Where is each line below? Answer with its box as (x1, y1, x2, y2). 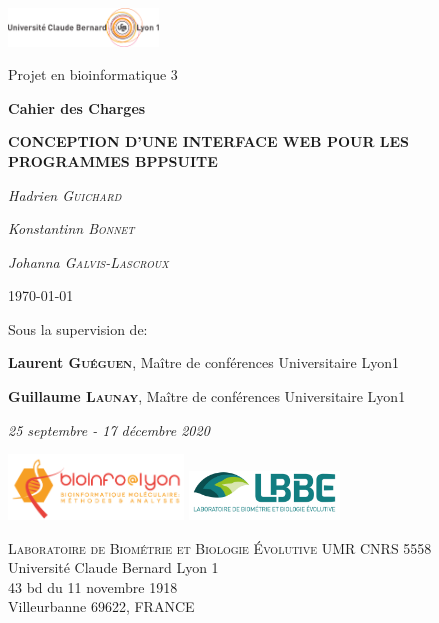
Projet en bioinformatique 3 (8, 64, 178, 85)
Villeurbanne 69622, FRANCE (8, 596, 195, 617)
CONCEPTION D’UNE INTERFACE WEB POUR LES (8, 131, 410, 152)
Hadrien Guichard (8, 184, 122, 205)
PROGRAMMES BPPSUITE (8, 150, 218, 171)
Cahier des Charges (8, 97, 146, 118)
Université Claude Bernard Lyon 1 (8, 557, 219, 578)
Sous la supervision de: (8, 318, 148, 339)
